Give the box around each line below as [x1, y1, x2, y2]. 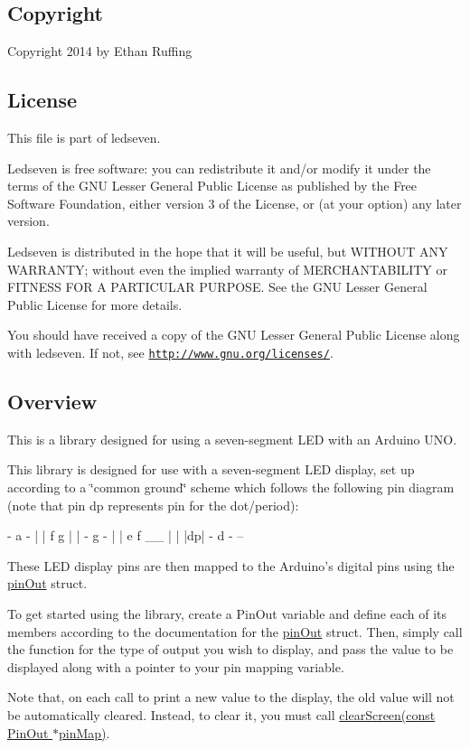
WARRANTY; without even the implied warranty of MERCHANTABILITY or [7, 259, 448, 278]
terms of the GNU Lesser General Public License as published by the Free [7, 176, 418, 195]
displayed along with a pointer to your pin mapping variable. [7, 657, 344, 676]
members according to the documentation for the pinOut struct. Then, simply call [7, 622, 463, 641]
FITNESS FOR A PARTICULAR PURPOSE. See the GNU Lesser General [7, 277, 428, 296]
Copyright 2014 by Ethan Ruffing [7, 42, 193, 61]
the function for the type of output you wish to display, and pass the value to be [7, 640, 454, 659]
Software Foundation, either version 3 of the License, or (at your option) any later [7, 193, 462, 212]
